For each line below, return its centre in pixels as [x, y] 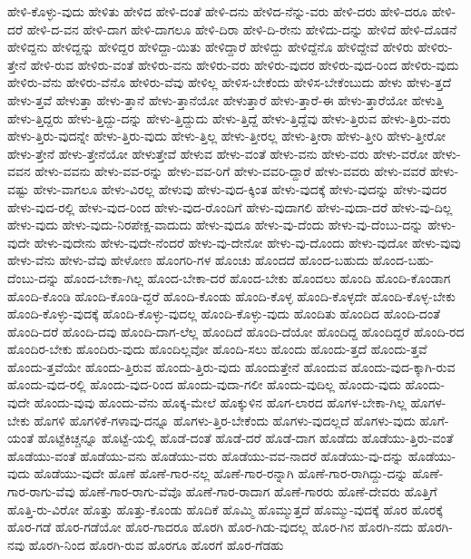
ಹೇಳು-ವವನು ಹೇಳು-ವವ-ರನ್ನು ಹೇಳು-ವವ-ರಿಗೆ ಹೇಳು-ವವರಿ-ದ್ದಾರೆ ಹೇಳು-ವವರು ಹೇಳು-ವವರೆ [231, 171]
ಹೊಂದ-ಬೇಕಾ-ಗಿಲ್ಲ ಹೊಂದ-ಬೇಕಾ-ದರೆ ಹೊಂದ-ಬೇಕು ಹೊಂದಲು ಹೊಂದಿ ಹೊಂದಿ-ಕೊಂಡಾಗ [257, 277]
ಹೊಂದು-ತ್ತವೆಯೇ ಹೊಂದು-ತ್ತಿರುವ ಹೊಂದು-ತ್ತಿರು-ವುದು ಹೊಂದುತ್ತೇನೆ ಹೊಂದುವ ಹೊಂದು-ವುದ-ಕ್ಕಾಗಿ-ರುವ [231, 366]
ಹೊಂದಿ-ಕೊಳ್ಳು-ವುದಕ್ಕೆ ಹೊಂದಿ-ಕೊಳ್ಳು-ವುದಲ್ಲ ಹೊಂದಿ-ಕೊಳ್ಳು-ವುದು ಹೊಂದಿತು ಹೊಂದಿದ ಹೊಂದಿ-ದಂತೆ [224, 314]
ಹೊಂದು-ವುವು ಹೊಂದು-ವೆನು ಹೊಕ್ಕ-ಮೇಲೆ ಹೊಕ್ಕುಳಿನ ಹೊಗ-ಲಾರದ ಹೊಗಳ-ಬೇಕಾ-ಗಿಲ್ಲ [220, 402]
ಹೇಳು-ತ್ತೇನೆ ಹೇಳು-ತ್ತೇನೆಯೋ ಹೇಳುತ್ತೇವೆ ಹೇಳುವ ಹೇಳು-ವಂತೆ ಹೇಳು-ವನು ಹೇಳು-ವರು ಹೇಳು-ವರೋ [218, 153]
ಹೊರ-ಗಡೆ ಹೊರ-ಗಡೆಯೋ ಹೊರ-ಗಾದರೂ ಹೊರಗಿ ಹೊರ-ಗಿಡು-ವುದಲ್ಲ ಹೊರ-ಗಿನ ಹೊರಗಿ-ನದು [211, 527]
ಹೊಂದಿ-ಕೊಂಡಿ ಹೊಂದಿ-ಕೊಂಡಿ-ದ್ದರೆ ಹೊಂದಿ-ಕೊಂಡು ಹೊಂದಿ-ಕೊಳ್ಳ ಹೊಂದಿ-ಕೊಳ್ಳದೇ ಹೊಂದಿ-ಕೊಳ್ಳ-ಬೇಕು [231, 295]
